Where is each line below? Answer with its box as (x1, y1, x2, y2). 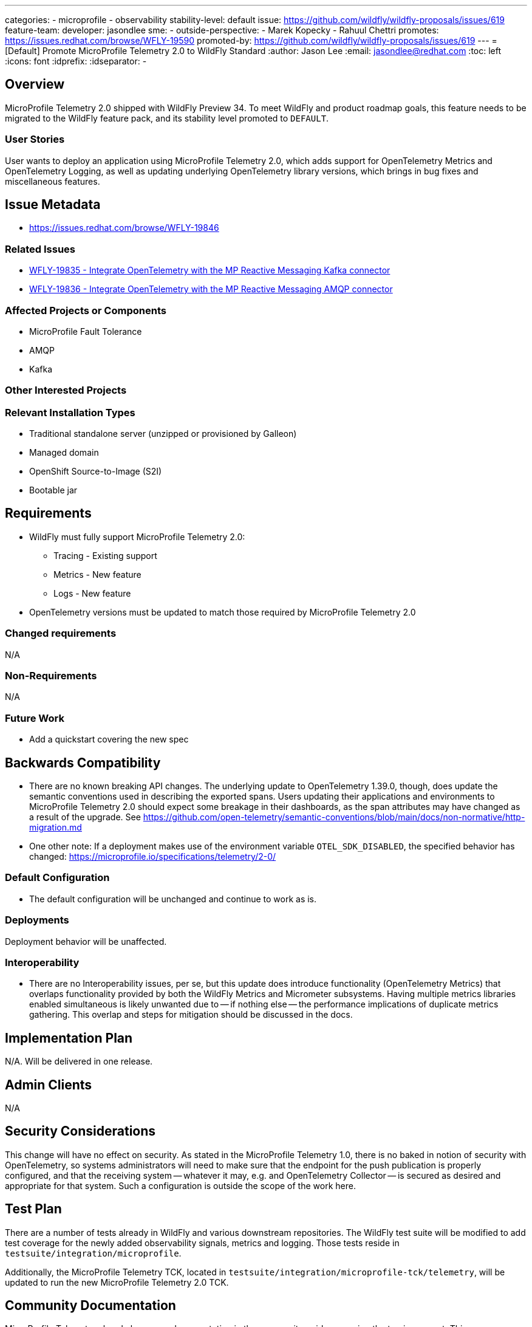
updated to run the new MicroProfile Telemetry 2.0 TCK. (5, 1277, 229, 1288)
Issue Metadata (5, 197, 101, 213)
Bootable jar (29, 485, 78, 496)
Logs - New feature (53, 588, 131, 598)
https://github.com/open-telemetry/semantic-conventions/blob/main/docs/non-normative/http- (143, 812, 525, 822)
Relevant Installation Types (5, 406, 135, 419)
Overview (5, 77, 65, 92)
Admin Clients (5, 1077, 92, 1092)
